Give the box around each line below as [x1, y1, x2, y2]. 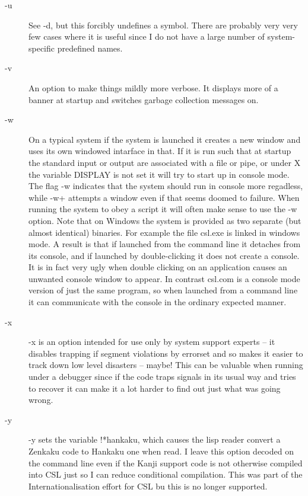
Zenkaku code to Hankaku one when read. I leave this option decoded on [28, 445, 294, 457]
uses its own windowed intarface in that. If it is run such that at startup [28, 145, 291, 157]
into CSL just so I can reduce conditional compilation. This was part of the [28, 468, 303, 481]
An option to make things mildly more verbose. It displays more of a [28, 81, 278, 94]
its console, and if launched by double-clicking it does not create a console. [28, 249, 300, 261]
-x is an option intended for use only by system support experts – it [28, 335, 275, 348]
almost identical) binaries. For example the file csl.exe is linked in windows [28, 226, 300, 238]
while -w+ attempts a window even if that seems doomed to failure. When [28, 191, 300, 203]
